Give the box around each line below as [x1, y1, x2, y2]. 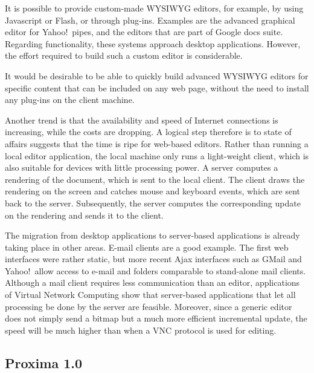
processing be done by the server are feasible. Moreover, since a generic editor [5, 300, 292, 312]
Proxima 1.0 [5, 353, 83, 372]
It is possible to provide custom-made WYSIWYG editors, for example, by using [5, 2, 304, 14]
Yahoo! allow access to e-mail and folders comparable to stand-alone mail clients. [5, 264, 306, 277]
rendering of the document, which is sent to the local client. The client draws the [5, 173, 305, 185]
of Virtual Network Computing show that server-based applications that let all [5, 288, 296, 301]
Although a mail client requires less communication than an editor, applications [5, 276, 300, 289]
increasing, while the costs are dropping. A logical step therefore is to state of [5, 125, 292, 138]
